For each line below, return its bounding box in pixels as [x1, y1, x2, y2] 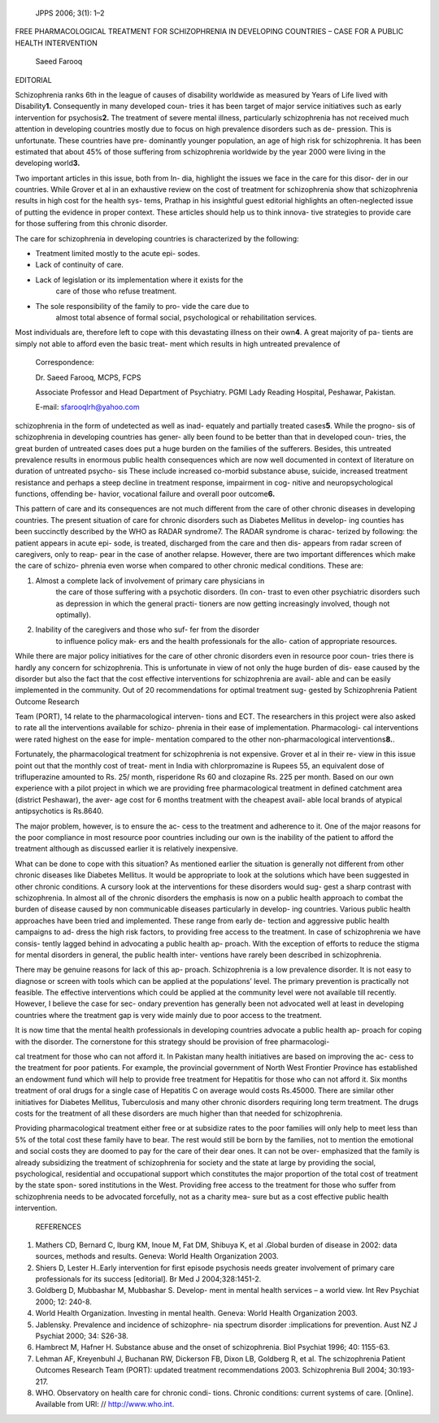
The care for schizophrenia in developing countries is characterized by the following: [15, 233, 300, 243]
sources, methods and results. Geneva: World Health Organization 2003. [35, 1251, 279, 1261]
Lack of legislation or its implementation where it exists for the [35, 275, 244, 285]
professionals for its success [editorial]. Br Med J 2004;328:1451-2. [35, 1274, 262, 1284]
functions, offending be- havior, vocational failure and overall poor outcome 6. [15, 489, 276, 499]
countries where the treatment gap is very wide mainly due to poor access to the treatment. [15, 1010, 323, 1020]
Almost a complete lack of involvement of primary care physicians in [35, 576, 265, 585]
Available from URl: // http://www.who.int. [35, 1399, 175, 1409]
